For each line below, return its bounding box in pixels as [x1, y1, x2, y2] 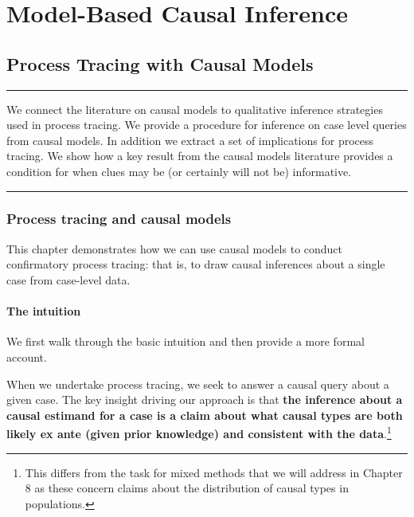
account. [6, 348, 47, 365]
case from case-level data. [6, 271, 131, 288]
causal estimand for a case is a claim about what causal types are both [6, 406, 403, 423]
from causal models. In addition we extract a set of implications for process [6, 131, 374, 148]
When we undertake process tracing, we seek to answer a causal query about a [6, 375, 389, 392]
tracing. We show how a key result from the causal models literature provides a [6, 147, 393, 164]
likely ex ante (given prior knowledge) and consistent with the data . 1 [6, 423, 392, 441]
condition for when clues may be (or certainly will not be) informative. [6, 163, 352, 179]
